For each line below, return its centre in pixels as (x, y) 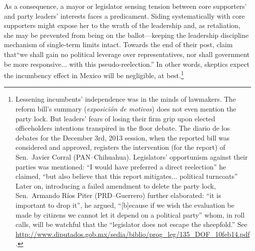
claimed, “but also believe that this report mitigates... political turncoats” (127, 176)
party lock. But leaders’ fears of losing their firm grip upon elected (115, 118)
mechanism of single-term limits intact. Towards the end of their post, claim (118, 44)
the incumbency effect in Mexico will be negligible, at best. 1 (94, 74)
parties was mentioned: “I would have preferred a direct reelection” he (121, 166)
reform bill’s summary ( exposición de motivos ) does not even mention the (126, 109)
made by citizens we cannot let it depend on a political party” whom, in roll (130, 214)
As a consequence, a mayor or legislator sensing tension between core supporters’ (126, 6)
